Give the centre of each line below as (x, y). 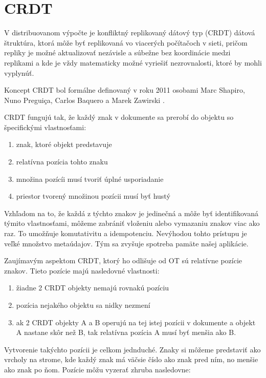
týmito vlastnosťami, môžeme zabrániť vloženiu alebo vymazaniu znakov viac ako (132, 223)
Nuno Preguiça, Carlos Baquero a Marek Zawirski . (84, 100)
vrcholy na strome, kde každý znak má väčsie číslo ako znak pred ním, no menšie (131, 359)
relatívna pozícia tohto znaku (62, 162)
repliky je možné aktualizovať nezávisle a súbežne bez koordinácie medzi (117, 52)
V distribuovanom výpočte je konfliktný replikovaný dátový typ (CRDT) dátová (130, 33)
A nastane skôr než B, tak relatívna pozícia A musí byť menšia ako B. (126, 332)
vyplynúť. (19, 72)
